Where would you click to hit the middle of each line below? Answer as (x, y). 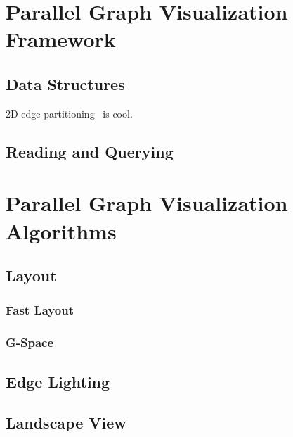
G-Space (30, 342)
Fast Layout (40, 310)
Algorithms (61, 230)
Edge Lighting (58, 381)
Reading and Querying (90, 151)
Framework (61, 39)
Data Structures (65, 83)
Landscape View (66, 423)
